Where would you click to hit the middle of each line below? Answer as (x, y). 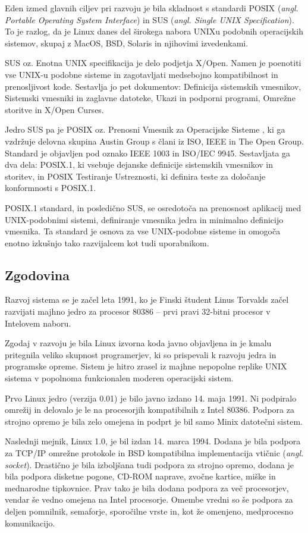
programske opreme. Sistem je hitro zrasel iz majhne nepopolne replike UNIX (146, 366)
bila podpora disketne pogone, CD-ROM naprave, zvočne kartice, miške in (140, 476)
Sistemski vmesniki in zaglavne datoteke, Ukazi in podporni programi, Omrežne (150, 98)
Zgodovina (37, 275)
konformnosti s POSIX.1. (51, 188)
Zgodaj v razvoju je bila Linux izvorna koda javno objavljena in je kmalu (138, 343)
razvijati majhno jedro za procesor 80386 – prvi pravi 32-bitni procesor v (138, 311)
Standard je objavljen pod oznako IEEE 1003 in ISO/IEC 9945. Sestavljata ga (148, 153)
